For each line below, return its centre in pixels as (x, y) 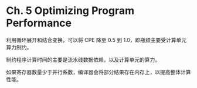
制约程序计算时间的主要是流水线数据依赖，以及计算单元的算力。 (83, 59)
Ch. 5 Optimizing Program (70, 11)
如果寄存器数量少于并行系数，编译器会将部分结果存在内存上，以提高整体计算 (98, 72)
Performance (39, 23)
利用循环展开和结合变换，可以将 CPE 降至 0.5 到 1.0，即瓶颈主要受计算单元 (96, 40)
